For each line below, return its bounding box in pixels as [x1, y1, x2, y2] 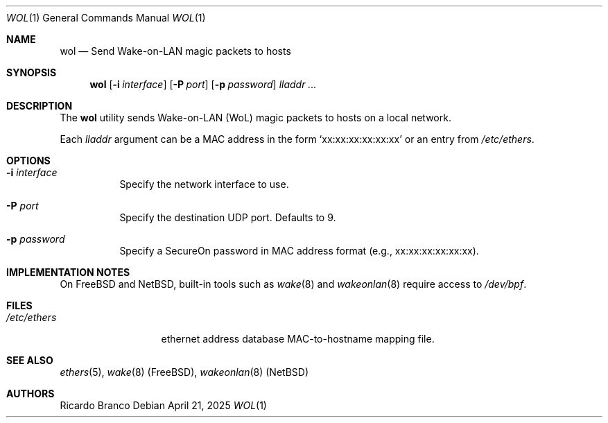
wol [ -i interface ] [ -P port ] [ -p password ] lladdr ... [89, 78, 317, 90]
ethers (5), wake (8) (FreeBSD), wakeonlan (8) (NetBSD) [60, 366, 309, 378]
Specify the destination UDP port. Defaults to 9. [119, 211, 336, 223]
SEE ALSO [6, 354, 53, 366]
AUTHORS [6, 388, 55, 399]
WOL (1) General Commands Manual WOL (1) [6, 12, 206, 24]
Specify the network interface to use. [119, 178, 289, 190]
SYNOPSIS [6, 67, 57, 78]
